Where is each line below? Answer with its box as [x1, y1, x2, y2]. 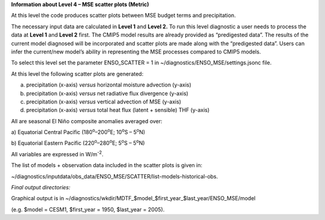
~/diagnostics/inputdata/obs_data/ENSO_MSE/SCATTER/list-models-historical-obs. [11, 173, 218, 180]
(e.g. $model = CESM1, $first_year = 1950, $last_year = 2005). [11, 206, 165, 213]
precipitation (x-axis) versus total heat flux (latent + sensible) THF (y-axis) [26, 106, 210, 114]
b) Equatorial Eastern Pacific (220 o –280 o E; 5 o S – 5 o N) [11, 138, 145, 147]
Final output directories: [11, 184, 70, 191]
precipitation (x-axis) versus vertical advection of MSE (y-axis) [26, 98, 182, 105]
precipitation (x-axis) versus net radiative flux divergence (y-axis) [26, 90, 189, 97]
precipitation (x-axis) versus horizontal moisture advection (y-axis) [26, 81, 192, 88]
